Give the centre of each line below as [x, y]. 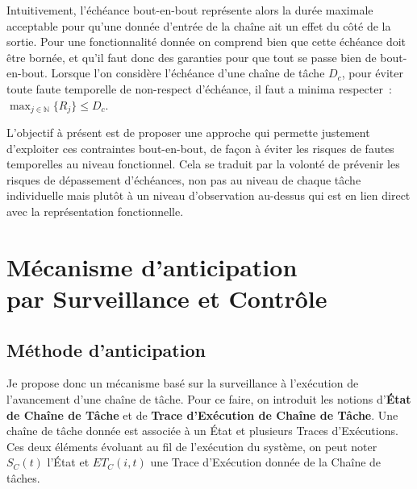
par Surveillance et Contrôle [167, 298]
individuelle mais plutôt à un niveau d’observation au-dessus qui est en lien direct [208, 195]
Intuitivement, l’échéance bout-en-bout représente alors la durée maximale [190, 10]
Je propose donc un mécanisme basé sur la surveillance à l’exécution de [183, 383]
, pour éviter [372, 73]
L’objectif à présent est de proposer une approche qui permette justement [188, 133]
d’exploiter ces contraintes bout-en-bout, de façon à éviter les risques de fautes [200, 148]
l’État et [68, 462]
